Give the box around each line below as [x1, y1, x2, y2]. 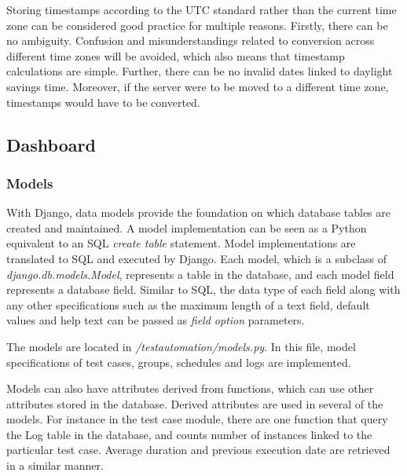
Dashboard [6, 132, 96, 156]
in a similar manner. [6, 457, 104, 474]
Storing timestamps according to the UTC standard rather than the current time [6, 2, 397, 17]
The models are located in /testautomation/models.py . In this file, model [6, 338, 356, 354]
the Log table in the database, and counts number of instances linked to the [6, 426, 372, 442]
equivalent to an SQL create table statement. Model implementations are [6, 235, 356, 251]
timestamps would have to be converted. [6, 93, 200, 110]
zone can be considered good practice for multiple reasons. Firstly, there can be [6, 16, 388, 33]
